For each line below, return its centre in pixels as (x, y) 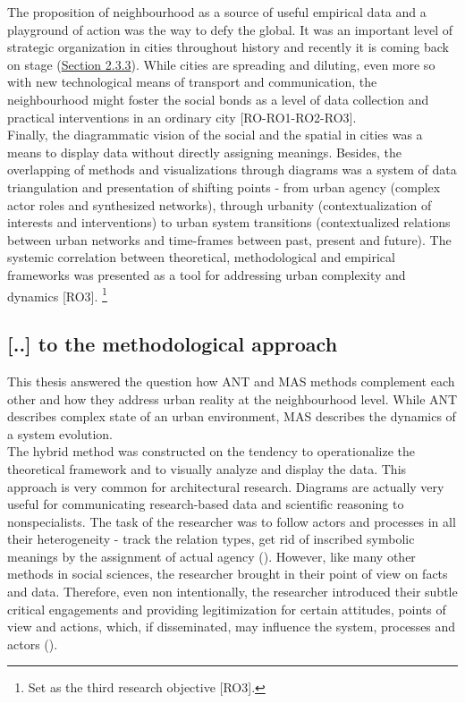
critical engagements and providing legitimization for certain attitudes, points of (227, 609)
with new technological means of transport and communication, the (192, 82)
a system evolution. (60, 433)
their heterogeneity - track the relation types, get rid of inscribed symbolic (211, 539)
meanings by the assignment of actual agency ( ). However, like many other (211, 556)
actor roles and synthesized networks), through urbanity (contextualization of (220, 204)
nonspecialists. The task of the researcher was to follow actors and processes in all (232, 521)
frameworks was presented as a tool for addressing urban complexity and (207, 274)
